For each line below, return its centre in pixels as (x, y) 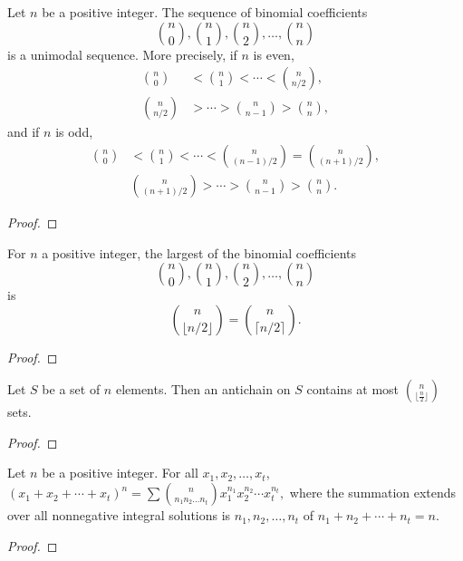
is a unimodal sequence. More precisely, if (122, 54)
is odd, (74, 132)
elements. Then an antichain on (203, 389)
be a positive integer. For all (120, 473)
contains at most (353, 389)
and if (24, 132)
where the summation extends (373, 493)
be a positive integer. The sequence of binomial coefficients (205, 12)
